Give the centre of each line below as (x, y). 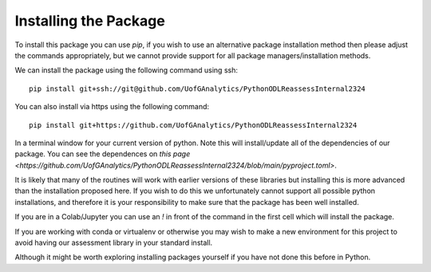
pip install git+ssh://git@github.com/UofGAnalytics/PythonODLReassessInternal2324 (198, 89)
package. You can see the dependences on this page (103, 154)
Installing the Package (90, 21)
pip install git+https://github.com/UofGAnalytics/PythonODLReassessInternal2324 (193, 125)
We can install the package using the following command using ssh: (127, 70)
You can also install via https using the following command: (112, 107)
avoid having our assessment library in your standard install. (114, 242)
